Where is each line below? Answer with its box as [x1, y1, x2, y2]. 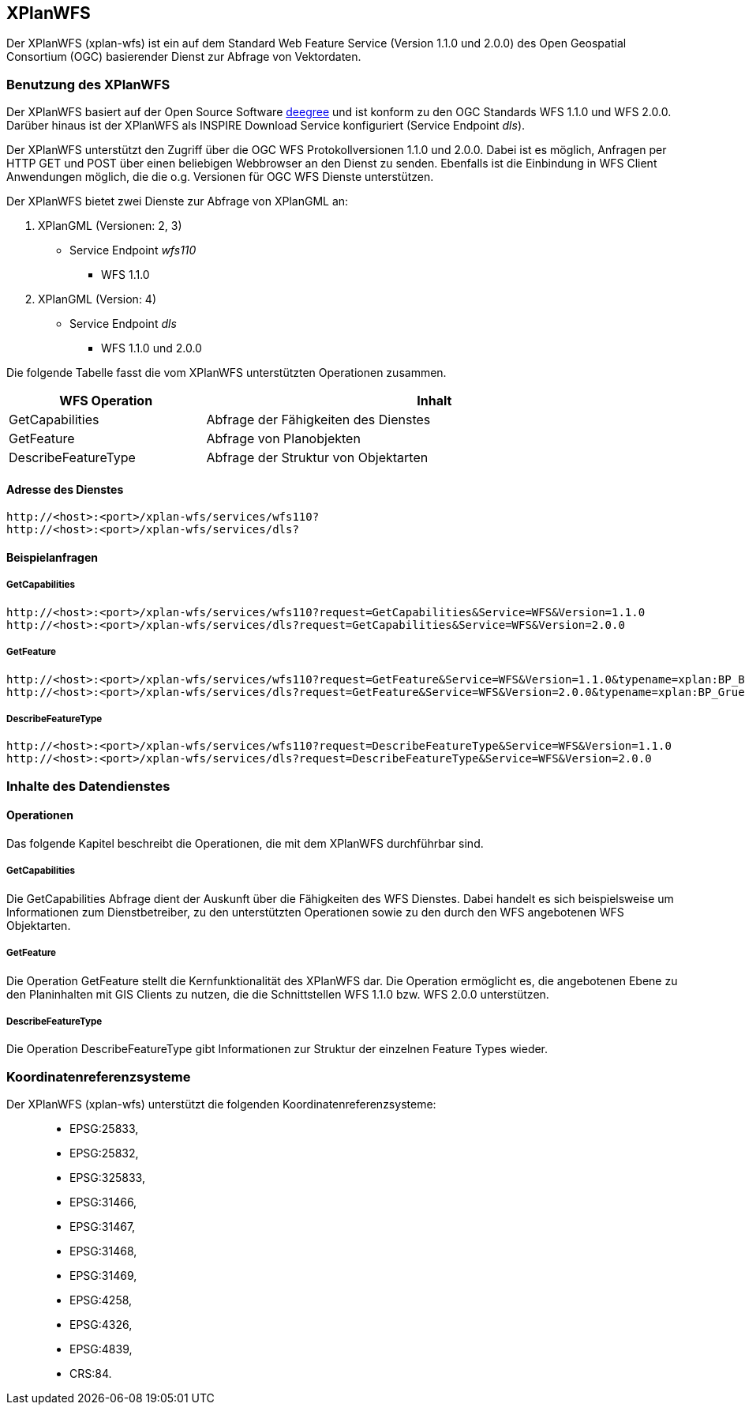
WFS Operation [59, 393, 153, 409]
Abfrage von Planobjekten [206, 431, 361, 447]
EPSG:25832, [69, 1146, 139, 1161]
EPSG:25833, [69, 1122, 139, 1136]
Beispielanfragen [6, 551, 98, 564]
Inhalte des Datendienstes [6, 777, 170, 794]
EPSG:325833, [69, 1171, 145, 1185]
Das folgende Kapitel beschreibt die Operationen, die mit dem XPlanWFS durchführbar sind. [6, 836, 484, 850]
